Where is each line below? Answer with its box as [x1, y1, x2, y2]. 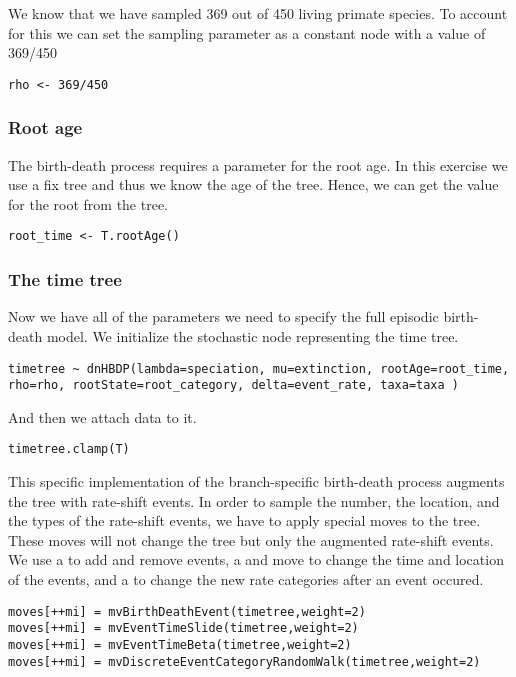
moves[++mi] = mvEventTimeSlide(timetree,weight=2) [8, 621, 359, 636]
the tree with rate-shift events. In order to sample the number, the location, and [8, 490, 500, 511]
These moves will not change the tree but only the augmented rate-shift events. [8, 529, 494, 550]
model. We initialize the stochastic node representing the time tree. [46, 325, 459, 346]
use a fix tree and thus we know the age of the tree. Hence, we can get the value [8, 174, 499, 195]
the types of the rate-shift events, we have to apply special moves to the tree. [8, 510, 481, 531]
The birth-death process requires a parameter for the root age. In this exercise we [8, 154, 508, 175]
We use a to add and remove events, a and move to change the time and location [8, 549, 504, 570]
